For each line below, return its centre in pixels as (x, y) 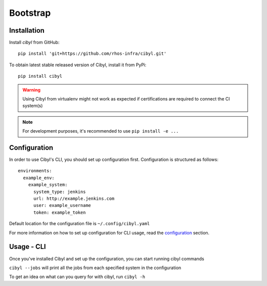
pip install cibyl (40, 76)
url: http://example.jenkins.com (74, 199)
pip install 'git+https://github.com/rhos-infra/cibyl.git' (92, 54)
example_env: (39, 178)
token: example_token (60, 212)
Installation (27, 30)
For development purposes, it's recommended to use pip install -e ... (101, 131)
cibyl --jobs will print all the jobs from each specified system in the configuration (95, 268)
